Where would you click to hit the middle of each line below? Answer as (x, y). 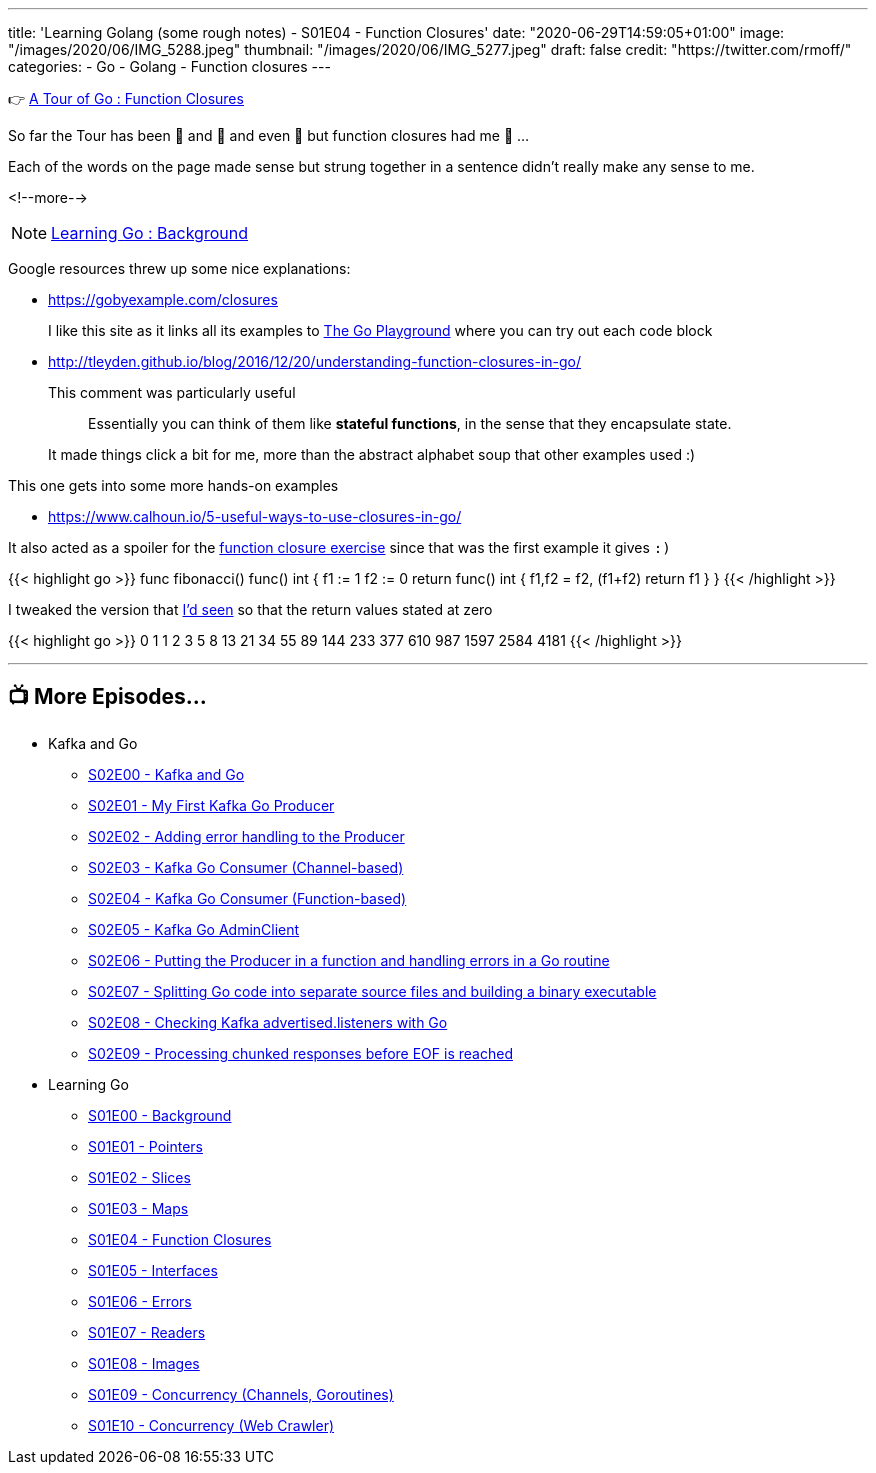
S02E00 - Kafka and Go (166, 774)
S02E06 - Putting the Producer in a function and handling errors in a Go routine (349, 960)
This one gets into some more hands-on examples (173, 485)
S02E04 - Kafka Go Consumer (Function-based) (247, 898)
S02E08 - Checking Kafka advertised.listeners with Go (268, 1022)
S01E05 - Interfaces (153, 1270)
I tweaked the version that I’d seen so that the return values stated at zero (250, 609)
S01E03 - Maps (138, 1208)
